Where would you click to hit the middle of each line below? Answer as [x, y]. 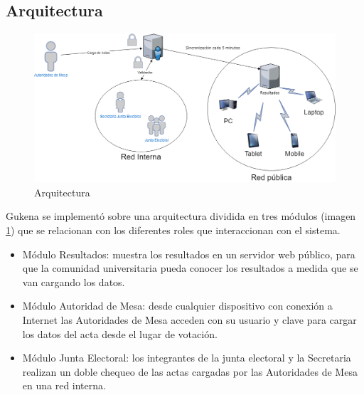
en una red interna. [64, 385]
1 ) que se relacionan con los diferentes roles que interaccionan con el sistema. [173, 230]
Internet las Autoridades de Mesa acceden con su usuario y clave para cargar [189, 320]
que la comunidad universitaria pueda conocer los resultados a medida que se [190, 268]
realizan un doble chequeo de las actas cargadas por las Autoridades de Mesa [190, 371]
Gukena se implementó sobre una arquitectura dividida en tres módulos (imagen [181, 216]
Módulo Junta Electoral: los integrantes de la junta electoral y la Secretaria [187, 358]
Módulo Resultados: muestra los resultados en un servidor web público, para [189, 254]
